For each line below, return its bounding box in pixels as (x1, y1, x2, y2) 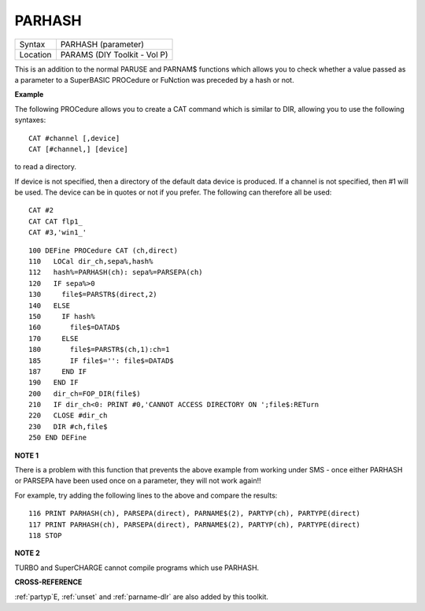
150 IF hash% (28, 312, 95, 320)
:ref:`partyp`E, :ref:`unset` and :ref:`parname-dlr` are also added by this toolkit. (14, 591, 269, 602)
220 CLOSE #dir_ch (28, 411, 108, 420)
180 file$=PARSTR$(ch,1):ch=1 (28, 345, 170, 354)
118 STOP (28, 531, 62, 539)
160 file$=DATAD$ (28, 323, 120, 332)
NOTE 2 (14, 548, 40, 558)
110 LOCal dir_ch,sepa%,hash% (28, 257, 153, 266)
